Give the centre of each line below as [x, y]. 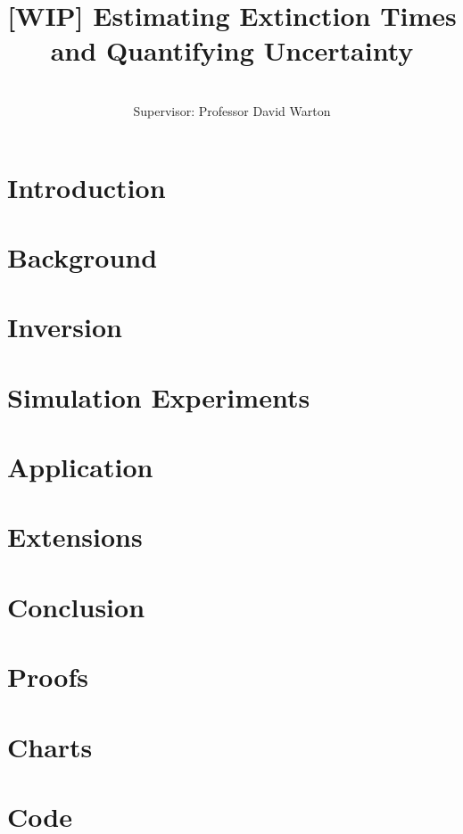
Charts [50, 746]
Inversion [65, 327]
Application [80, 467]
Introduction [87, 187]
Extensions [75, 537]
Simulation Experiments [159, 396]
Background [83, 256]
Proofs [48, 677]
